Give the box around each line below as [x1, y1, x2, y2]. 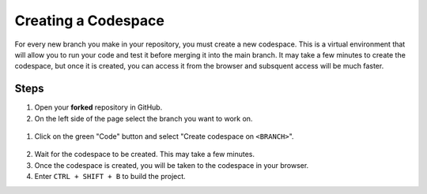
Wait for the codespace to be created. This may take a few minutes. [34, 150, 255, 159]
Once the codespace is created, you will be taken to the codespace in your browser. [34, 160, 309, 170]
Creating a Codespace [14, 12, 165, 29]
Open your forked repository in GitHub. [34, 103, 163, 112]
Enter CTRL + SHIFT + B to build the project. [34, 172, 186, 181]
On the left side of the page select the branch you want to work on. [34, 114, 253, 123]
